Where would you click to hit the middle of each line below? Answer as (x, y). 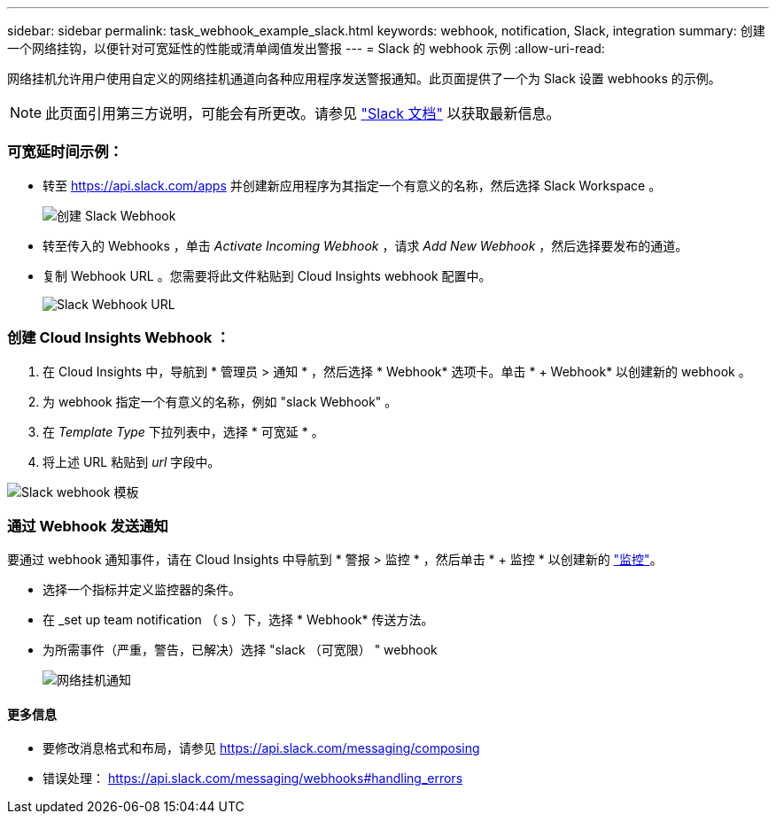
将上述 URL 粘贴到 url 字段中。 (132, 461)
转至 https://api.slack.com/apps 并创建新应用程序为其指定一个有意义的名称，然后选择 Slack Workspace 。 (352, 185)
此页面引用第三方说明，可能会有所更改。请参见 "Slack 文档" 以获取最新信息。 (303, 113)
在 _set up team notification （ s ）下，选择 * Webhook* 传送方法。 (238, 620)
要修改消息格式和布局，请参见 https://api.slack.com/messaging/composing (261, 748)
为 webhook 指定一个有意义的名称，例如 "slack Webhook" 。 (220, 401)
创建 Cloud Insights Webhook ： (119, 338)
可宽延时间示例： (65, 152)
